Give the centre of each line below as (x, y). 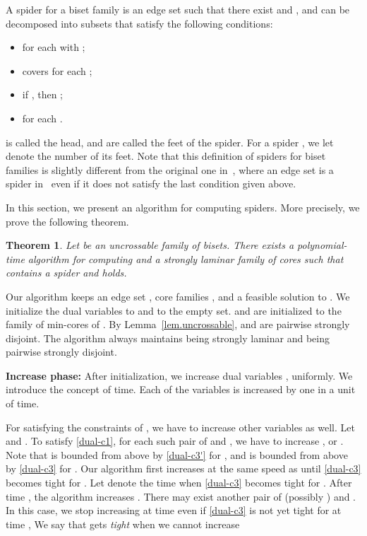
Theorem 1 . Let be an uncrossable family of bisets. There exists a (150, 245)
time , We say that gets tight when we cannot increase (123, 524)
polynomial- (322, 245)
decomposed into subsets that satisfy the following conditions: (139, 23)
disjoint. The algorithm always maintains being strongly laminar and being (168, 338)
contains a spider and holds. (66, 273)
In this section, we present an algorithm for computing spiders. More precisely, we (183, 207)
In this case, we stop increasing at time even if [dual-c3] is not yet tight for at (174, 510)
